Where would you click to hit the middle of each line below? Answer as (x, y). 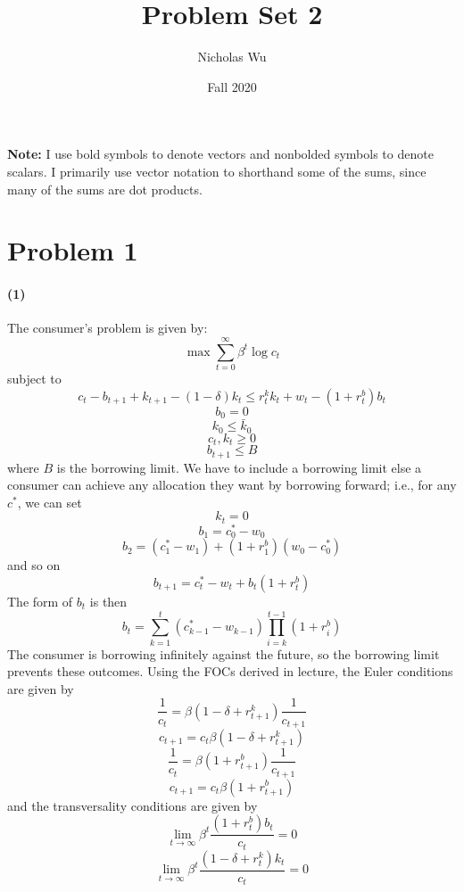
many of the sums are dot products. (105, 189)
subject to (34, 378)
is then (108, 601)
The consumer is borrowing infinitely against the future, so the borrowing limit (224, 653)
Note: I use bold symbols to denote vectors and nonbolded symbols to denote (220, 154)
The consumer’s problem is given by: (108, 328)
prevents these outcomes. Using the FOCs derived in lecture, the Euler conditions (230, 671)
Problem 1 (73, 250)
